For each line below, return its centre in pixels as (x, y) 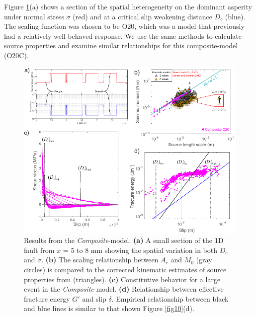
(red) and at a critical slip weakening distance (142, 16)
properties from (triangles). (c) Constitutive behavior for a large (122, 279)
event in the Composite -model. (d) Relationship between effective (124, 289)
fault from (39, 250)
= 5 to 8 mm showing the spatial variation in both (140, 250)
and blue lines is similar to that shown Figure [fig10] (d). (109, 308)
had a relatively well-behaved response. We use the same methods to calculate (123, 36)
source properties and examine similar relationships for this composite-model (121, 45)
